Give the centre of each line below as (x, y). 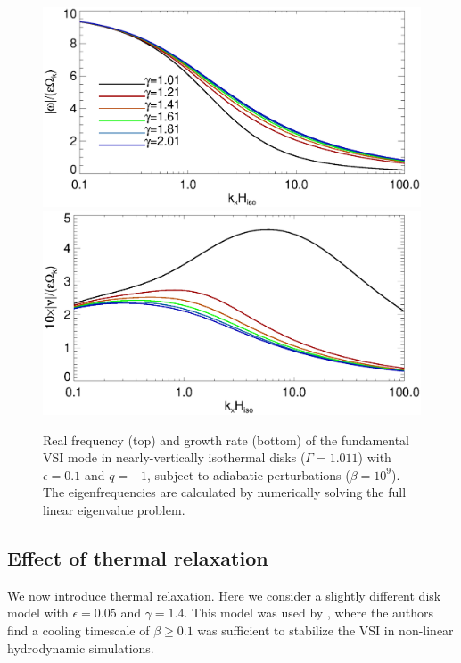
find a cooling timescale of (78, 630)
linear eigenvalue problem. (114, 509)
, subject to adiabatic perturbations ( (248, 474)
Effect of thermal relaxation (138, 557)
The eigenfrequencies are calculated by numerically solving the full (225, 492)
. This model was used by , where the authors (309, 613)
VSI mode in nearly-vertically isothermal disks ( (174, 457)
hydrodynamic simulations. (81, 647)
